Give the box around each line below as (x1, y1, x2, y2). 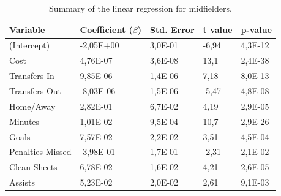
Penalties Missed (9, 145, 72, 158)
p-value (241, 23, 272, 36)
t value (203, 23, 233, 36)
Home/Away (9, 99, 56, 112)
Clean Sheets (9, 160, 58, 173)
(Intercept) (9, 39, 50, 51)
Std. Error (150, 23, 195, 36)
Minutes (9, 115, 40, 127)
